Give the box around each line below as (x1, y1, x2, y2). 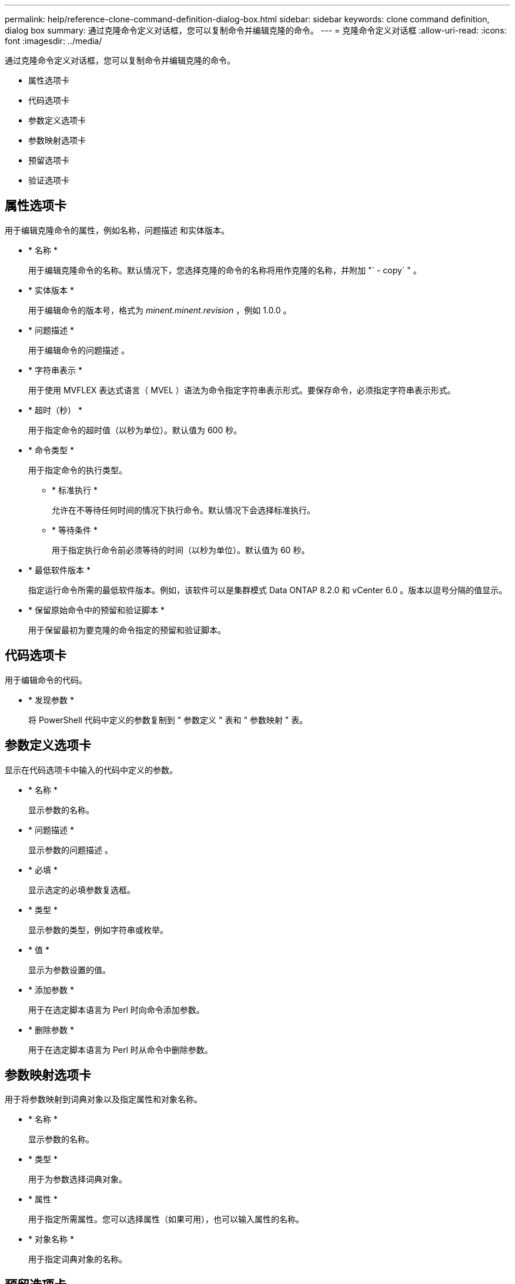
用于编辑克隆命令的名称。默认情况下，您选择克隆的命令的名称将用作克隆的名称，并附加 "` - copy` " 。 (28, 265, 422, 275)
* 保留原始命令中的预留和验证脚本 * (28, 604, 165, 615)
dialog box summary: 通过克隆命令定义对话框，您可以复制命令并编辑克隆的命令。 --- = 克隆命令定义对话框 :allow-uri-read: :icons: (5, 25, 507, 35)
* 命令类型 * (28, 444, 74, 455)
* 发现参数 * (28, 694, 74, 705)
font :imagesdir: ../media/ (5, 36, 102, 46)
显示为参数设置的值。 (28, 964, 111, 975)
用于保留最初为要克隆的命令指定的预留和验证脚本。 (28, 624, 226, 635)
